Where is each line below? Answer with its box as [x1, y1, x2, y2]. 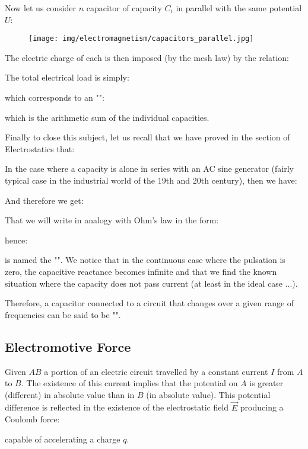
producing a [240, 401, 284, 413]
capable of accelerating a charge [5, 432, 120, 445]
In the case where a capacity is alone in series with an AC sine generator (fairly [5, 162, 294, 175]
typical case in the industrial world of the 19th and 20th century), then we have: [5, 174, 297, 186]
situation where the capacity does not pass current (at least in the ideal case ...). [5, 277, 298, 289]
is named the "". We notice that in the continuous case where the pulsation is [5, 254, 285, 266]
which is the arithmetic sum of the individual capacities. [5, 111, 209, 123]
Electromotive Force [5, 337, 131, 355]
